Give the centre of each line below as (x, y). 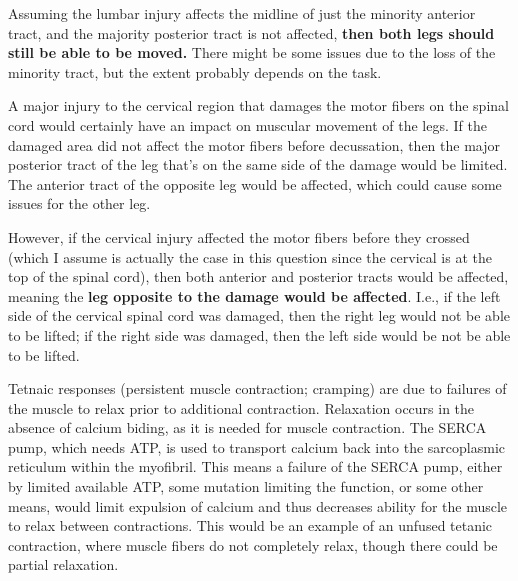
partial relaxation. (63, 564)
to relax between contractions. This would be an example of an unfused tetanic (250, 525)
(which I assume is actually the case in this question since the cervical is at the (250, 256)
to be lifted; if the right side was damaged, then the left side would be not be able (259, 334)
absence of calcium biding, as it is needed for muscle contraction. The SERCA (247, 427)
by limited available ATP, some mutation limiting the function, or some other (246, 486)
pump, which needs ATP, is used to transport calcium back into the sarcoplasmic (256, 446)
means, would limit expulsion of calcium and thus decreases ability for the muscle (258, 505)
